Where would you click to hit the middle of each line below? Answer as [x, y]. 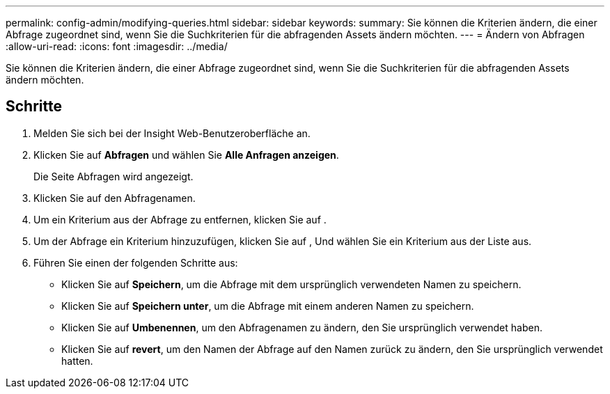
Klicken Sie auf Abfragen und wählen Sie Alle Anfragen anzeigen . [186, 155]
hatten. [77, 361]
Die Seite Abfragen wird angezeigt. [114, 176]
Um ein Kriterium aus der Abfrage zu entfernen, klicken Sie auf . [180, 219]
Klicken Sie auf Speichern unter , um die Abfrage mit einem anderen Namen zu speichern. [268, 306]
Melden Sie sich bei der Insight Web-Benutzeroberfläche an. [172, 133]
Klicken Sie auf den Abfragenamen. [115, 198]
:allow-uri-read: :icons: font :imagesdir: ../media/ [117, 46]
